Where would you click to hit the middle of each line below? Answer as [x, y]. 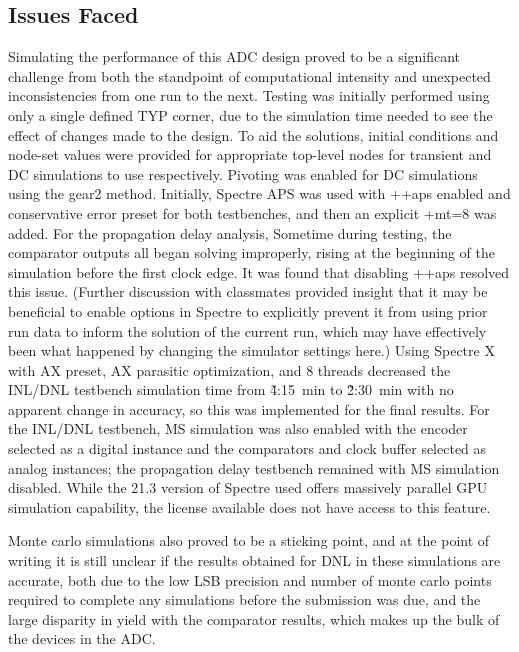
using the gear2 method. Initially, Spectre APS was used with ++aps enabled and [259, 193]
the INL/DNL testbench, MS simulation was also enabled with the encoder [238, 428]
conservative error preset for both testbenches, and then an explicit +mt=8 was [252, 212]
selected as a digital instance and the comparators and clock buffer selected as [247, 448]
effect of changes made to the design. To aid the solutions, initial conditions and [253, 134]
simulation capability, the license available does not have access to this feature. [249, 506]
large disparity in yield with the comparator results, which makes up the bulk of [254, 618]
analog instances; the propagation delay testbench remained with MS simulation [254, 467]
